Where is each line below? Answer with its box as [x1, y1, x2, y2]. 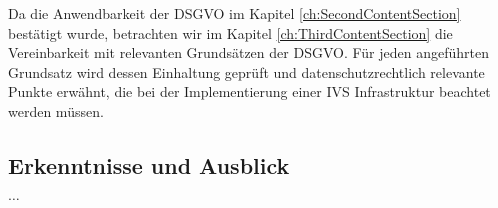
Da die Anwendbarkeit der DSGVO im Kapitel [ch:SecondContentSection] [8, 3, 461, 23]
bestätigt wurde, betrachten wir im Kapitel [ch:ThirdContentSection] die [8, 22, 453, 43]
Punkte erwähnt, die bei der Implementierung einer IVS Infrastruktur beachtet [8, 81, 491, 102]
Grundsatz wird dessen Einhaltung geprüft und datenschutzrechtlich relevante [8, 61, 485, 82]
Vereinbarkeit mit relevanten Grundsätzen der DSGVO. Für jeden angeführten [8, 42, 489, 63]
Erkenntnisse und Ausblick [8, 149, 290, 180]
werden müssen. [8, 100, 104, 121]
